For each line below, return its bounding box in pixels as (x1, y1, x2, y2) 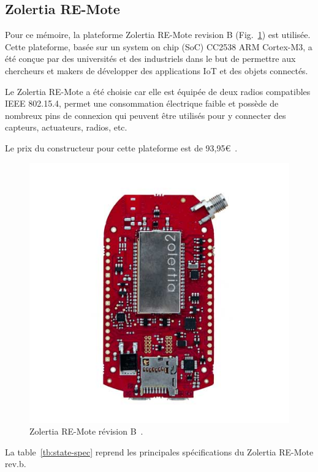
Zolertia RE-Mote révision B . (29, 425, 143, 438)
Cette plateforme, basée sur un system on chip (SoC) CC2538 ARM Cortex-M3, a (5, 40, 312, 53)
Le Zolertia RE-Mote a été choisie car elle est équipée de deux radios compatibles (5, 85, 311, 97)
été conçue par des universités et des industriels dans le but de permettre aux (5, 52, 296, 65)
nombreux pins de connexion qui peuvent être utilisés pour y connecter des (5, 108, 286, 121)
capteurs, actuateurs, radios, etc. (5, 121, 127, 134)
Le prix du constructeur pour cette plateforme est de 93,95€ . (5, 141, 238, 154)
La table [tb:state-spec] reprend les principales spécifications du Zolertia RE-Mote (5, 445, 314, 458)
